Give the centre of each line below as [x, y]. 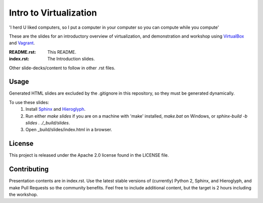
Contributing [29, 169]
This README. [62, 52]
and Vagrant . [22, 43]
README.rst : [22, 52]
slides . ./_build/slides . [48, 122]
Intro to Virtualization [53, 13]
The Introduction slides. [71, 59]
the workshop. [24, 194]
